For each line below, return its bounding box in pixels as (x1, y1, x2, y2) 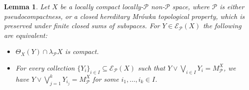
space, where (172, 1, 210, 11)
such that (138, 62, 166, 72)
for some (92, 73, 119, 84)
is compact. (65, 46, 99, 56)
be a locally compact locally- (60, 1, 143, 11)
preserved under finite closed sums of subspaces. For (4, 20, 160, 31)
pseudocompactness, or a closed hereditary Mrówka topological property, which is (4, 11, 245, 21)
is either (220, 1, 245, 11)
